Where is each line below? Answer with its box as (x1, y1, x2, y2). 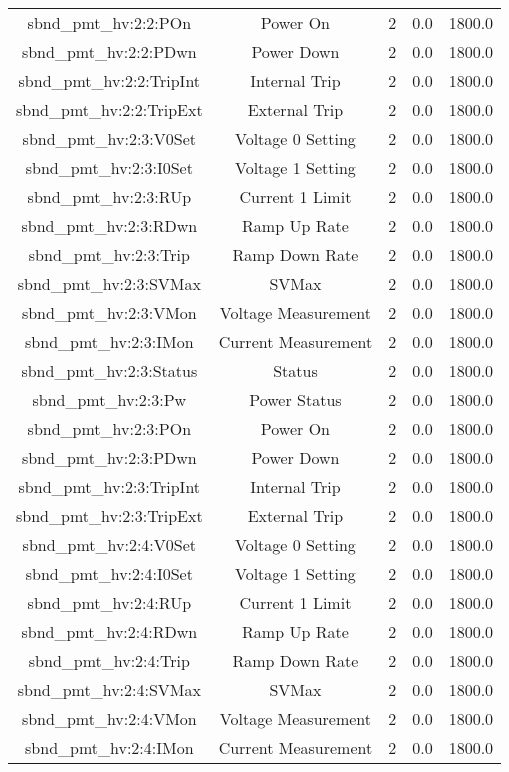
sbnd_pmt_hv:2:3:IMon (25, 330, 194, 353)
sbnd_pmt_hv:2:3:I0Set (25, 156, 193, 179)
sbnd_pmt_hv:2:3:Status (21, 359, 198, 382)
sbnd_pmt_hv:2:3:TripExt (16, 504, 203, 527)
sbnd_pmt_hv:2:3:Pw (32, 388, 187, 411)
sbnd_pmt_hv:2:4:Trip (28, 649, 190, 672)
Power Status (249, 388, 342, 411)
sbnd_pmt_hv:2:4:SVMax (17, 678, 201, 701)
